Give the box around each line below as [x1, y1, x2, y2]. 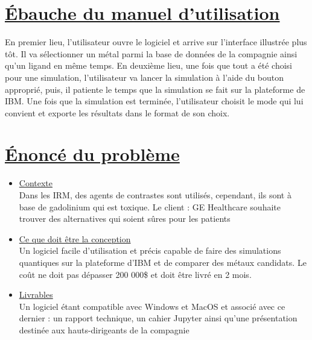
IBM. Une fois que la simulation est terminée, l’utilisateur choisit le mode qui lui [5, 95, 304, 107]
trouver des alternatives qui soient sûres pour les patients [19, 212, 231, 225]
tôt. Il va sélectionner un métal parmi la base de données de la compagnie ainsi [5, 47, 298, 60]
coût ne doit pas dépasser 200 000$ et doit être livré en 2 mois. [19, 268, 252, 280]
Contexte [19, 177, 53, 189]
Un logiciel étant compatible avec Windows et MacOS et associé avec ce [19, 300, 285, 312]
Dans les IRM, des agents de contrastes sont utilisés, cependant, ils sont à [19, 189, 291, 201]
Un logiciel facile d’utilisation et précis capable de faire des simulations [19, 244, 281, 257]
